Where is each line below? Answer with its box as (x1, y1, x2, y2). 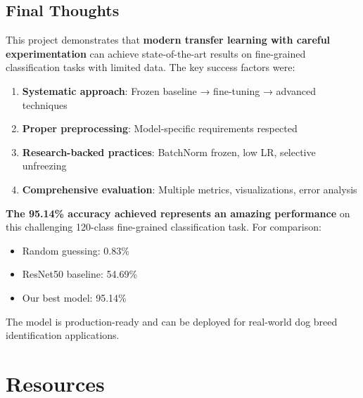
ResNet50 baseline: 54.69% (22, 267, 138, 281)
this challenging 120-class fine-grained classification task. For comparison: (6, 219, 321, 234)
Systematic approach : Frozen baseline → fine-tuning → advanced (22, 83, 316, 98)
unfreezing (22, 158, 67, 173)
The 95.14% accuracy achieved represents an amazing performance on (6, 205, 350, 220)
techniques (22, 97, 68, 112)
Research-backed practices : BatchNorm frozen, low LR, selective (22, 144, 316, 159)
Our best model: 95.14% (22, 290, 127, 304)
